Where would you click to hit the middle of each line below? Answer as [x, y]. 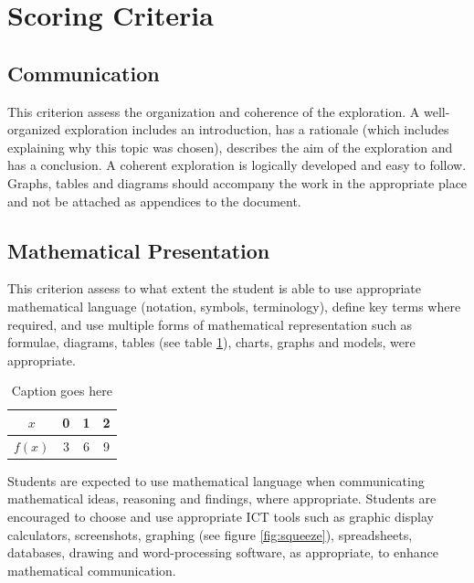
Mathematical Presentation [139, 250]
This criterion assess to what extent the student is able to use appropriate [215, 288]
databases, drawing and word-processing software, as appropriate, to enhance [223, 552]
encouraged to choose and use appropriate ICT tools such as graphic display [221, 517]
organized [34, 129]
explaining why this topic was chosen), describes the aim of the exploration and [230, 147]
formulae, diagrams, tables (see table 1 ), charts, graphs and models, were [211, 342]
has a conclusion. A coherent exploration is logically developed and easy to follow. [237, 165]
